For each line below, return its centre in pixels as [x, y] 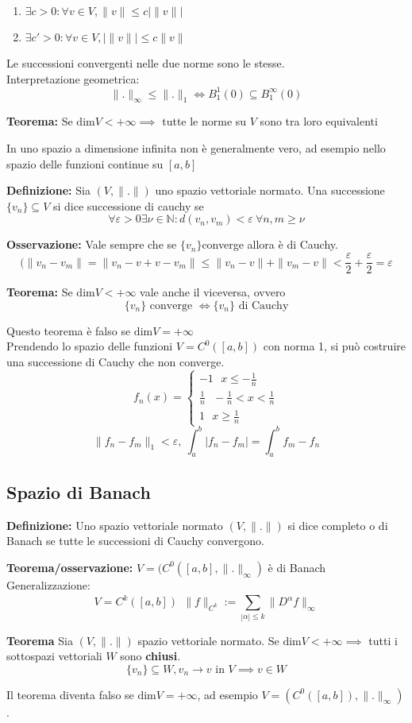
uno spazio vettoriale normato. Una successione [270, 190]
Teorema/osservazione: [70, 567]
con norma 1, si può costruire [334, 346]
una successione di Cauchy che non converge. [116, 361]
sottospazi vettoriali [54, 656]
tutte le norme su [204, 121]
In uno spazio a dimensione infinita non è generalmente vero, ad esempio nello [196, 148]
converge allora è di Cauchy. [270, 244]
